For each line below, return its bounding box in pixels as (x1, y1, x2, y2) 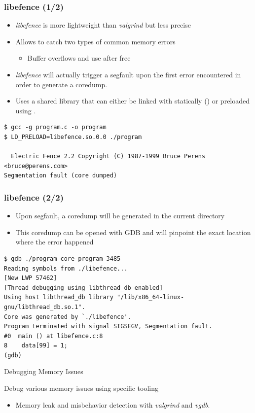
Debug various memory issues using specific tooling (4, 383, 158, 393)
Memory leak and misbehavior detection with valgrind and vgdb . (15, 399, 210, 410)
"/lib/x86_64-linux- (117, 294, 184, 301)
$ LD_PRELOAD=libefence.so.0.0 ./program (4, 133, 142, 140)
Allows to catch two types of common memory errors (15, 36, 176, 46)
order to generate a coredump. (15, 79, 108, 89)
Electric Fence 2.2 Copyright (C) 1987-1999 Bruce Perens (11, 153, 206, 160)
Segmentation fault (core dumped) (4, 172, 117, 179)
